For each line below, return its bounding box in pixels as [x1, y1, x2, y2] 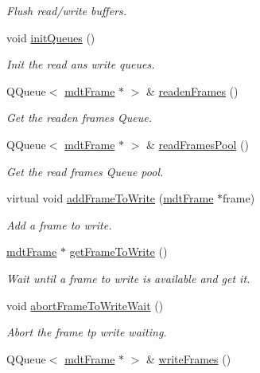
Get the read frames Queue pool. [6, 163, 164, 179]
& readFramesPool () [146, 135, 249, 152]
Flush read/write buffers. [6, 2, 127, 18]
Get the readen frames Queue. [6, 109, 152, 126]
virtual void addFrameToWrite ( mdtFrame [6, 190, 214, 206]
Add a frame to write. [6, 216, 112, 233]
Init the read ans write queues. [6, 56, 155, 73]
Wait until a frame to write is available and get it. [6, 269, 250, 286]
